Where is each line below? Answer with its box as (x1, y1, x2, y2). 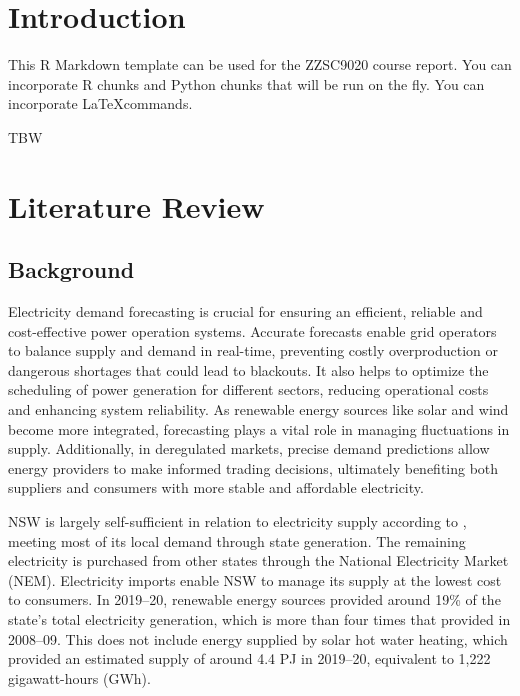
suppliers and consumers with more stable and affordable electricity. (8, 477, 424, 498)
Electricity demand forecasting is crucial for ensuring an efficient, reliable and (8, 301, 483, 322)
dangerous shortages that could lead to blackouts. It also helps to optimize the (8, 359, 489, 380)
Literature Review (8, 185, 265, 226)
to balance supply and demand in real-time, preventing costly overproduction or (8, 340, 498, 361)
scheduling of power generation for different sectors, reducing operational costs (8, 379, 489, 400)
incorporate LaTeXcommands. (8, 93, 193, 114)
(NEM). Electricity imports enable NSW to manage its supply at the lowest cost (8, 569, 502, 590)
